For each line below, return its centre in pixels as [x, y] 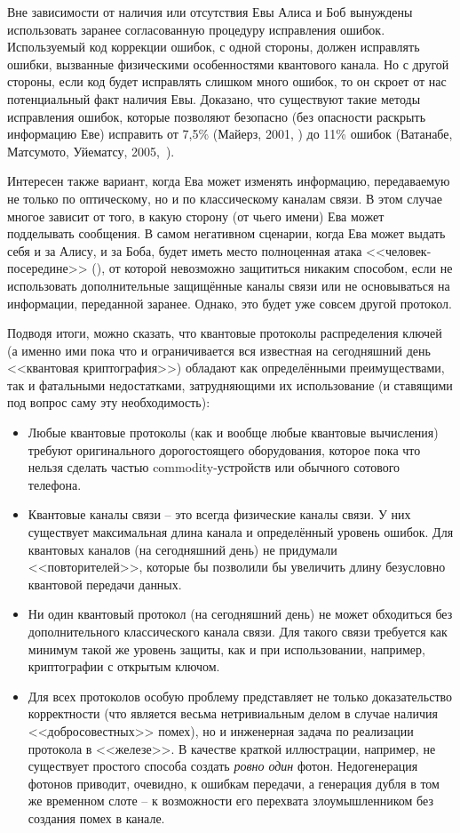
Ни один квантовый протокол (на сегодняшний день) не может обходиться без [240, 614]
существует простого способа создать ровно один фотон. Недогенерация [223, 766]
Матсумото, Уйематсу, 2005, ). [91, 151]
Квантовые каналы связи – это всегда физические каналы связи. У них [219, 514]
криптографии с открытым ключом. [124, 666]
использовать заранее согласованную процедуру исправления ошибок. [196, 29]
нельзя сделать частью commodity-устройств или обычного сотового [214, 467]
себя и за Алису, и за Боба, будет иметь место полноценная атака [185, 250]
